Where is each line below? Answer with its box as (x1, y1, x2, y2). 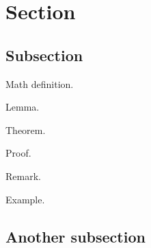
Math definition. (5, 76, 74, 91)
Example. (5, 192, 45, 206)
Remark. (5, 168, 41, 183)
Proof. (5, 146, 31, 160)
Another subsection (5, 225, 146, 247)
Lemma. (5, 100, 40, 114)
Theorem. (5, 122, 46, 137)
